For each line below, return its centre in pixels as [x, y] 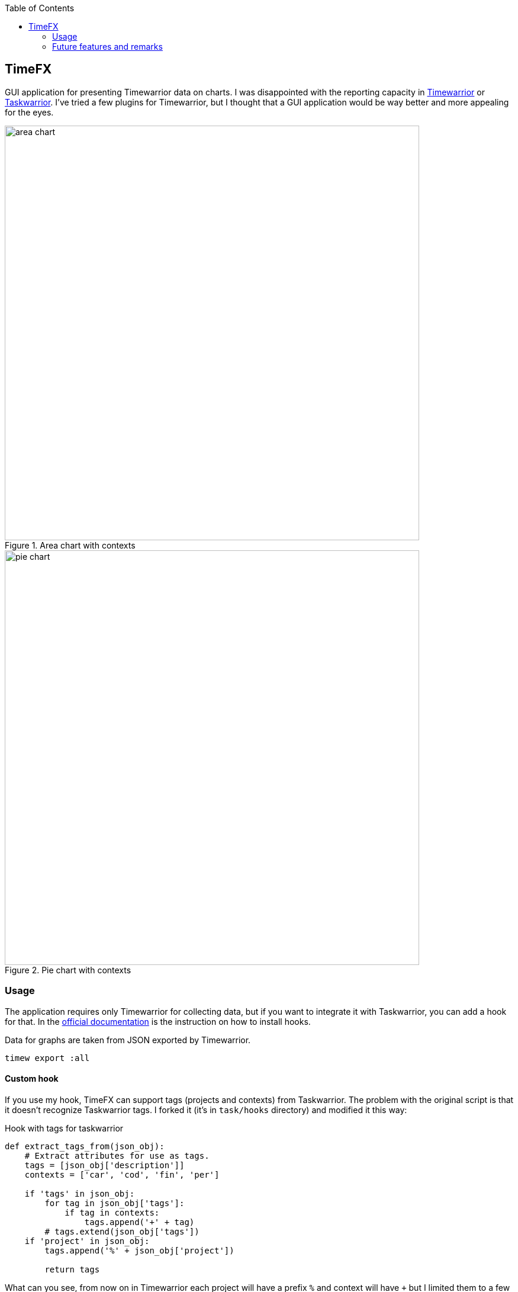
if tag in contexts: [112, 1212]
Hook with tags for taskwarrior [64, 1128]
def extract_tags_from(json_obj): [85, 1146]
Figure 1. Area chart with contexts [70, 545]
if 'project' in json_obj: [87, 1241]
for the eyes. [29, 112]
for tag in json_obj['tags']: [115, 1203]
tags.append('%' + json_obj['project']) [139, 1250]
